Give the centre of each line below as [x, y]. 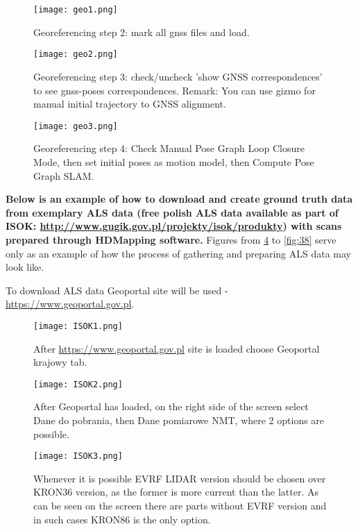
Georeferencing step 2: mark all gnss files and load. [142, 32]
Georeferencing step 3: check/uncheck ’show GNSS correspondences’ [178, 76]
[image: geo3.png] [76, 126]
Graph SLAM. [64, 175]
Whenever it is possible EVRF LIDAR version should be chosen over [180, 478]
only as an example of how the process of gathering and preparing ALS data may [178, 253]
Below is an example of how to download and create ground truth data [179, 199]
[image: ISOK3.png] [78, 456]
